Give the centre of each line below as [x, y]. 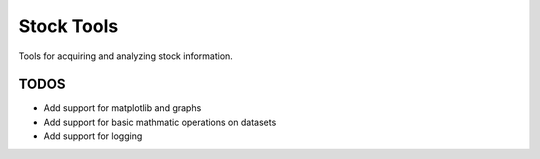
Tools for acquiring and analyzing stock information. [126, 56]
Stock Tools [68, 26]
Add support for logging [93, 136]
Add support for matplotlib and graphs [122, 108]
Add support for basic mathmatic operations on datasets [160, 122]
